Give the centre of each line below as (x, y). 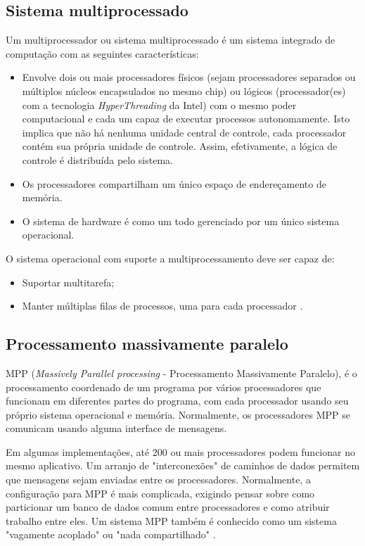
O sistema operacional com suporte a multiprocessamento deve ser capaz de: (170, 258)
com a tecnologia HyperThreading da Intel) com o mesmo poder (159, 104)
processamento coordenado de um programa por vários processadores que (164, 387)
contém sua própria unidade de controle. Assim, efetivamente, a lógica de (180, 146)
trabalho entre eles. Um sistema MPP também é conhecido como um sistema (171, 520)
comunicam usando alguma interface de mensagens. (116, 428)
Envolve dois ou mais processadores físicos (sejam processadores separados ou (189, 77)
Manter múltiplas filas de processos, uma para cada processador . (162, 306)
